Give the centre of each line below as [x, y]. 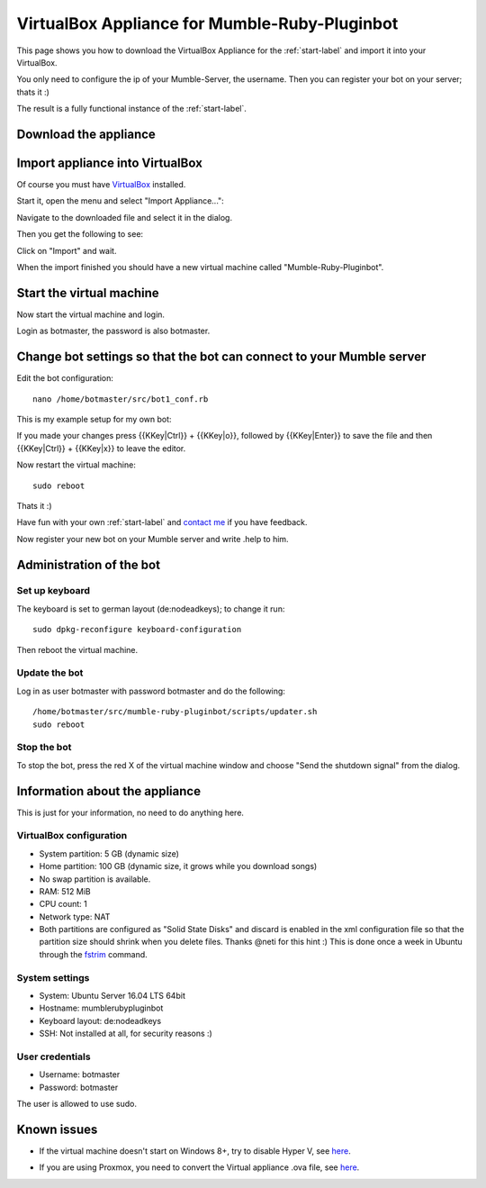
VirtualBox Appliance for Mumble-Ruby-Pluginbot [207, 23]
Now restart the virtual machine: [76, 465]
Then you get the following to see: [80, 234]
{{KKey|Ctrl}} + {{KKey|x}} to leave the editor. [101, 448]
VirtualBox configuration [72, 836]
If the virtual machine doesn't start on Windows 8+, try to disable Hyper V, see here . [195, 1151]
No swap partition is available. [95, 879]
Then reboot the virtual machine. [77, 649]
